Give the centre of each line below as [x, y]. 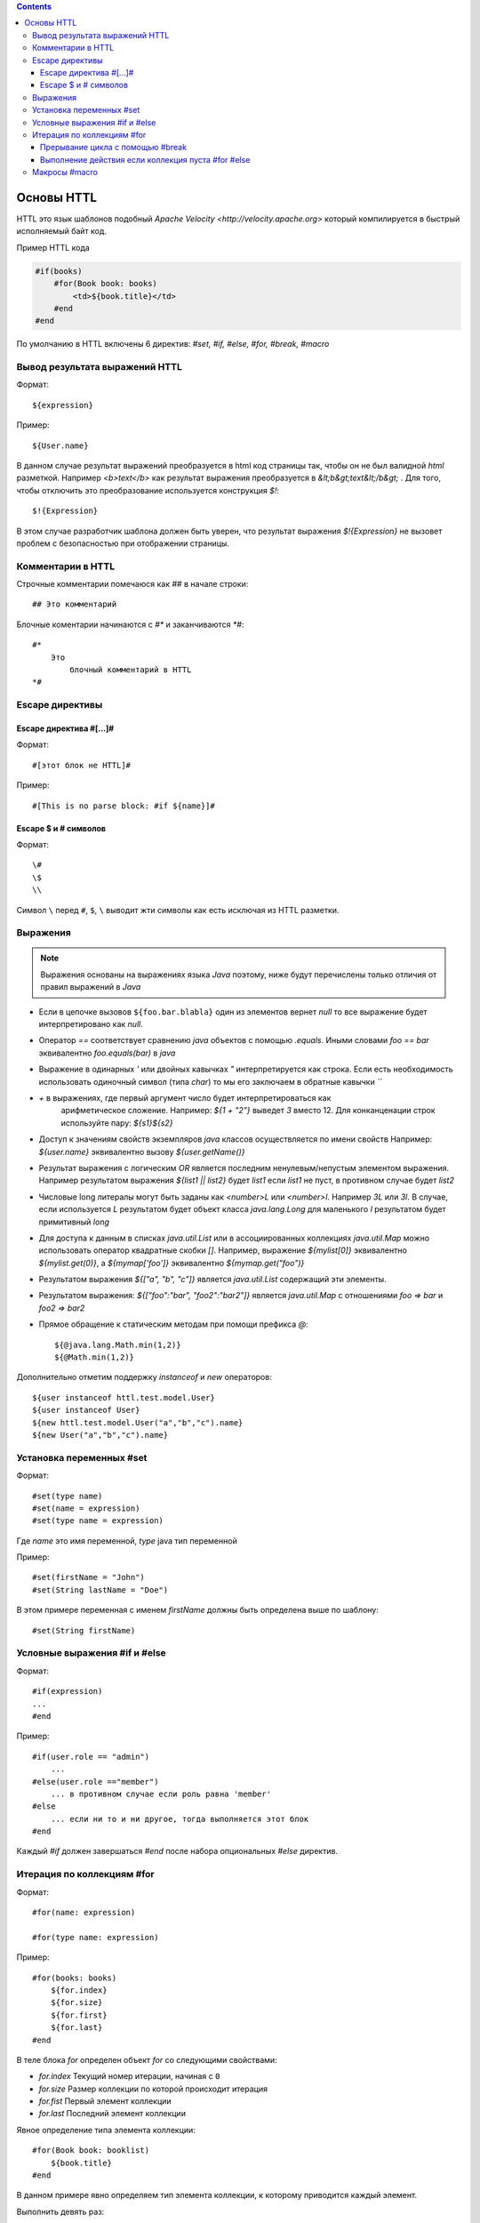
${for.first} [79, 2015]
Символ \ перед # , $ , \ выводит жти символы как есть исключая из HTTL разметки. [178, 910]
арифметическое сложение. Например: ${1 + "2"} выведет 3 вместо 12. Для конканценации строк [248, 1111]
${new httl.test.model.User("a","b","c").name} [138, 1422]
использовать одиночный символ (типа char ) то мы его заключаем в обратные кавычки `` [210, 1081]
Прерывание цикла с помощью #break [113, 148]
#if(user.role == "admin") [91, 1757]
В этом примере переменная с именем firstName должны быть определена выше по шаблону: [198, 1610]
